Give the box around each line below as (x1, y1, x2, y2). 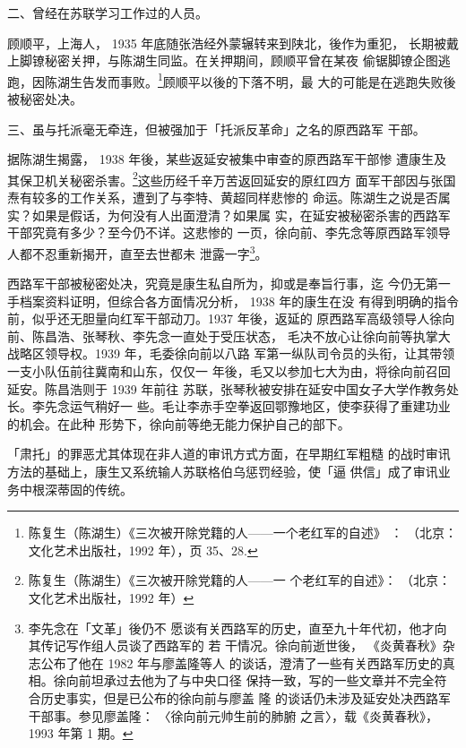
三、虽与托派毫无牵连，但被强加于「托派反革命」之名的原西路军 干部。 (7, 119, 426, 138)
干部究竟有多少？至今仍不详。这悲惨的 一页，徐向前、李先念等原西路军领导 (7, 223, 451, 242)
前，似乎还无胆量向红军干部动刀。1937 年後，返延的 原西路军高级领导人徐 (7, 309, 443, 328)
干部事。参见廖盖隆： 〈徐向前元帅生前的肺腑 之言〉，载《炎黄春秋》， (28, 706, 439, 725)
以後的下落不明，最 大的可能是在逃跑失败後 (200, 72, 456, 90)
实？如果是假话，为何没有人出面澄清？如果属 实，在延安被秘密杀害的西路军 (7, 205, 451, 224)
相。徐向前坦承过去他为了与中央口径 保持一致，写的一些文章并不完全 (28, 671, 435, 690)
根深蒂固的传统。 (31, 479, 133, 498)
